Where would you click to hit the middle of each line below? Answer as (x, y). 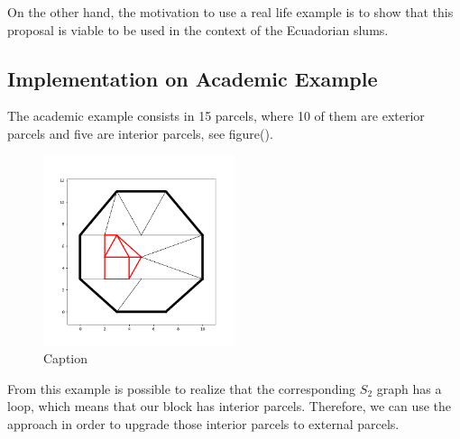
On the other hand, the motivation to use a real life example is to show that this (230, 12)
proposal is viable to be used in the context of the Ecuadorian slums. (198, 29)
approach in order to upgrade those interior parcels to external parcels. (203, 423)
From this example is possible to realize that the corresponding (182, 388)
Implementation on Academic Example (193, 78)
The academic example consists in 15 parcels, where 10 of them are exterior (216, 116)
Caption (66, 357)
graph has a (409, 388)
